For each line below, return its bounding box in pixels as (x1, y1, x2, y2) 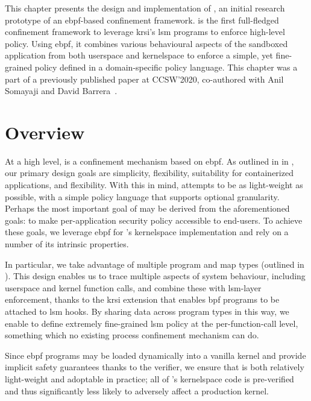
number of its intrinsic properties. (5, 238, 129, 250)
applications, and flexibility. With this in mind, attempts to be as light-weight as (5, 178, 303, 191)
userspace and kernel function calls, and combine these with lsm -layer (5, 281, 262, 294)
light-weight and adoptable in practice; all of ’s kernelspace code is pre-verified (5, 372, 294, 385)
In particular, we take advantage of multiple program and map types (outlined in (5, 257, 304, 270)
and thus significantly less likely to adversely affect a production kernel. (5, 384, 269, 397)
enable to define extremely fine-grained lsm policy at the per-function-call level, (5, 317, 298, 329)
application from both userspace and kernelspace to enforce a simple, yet (5, 49, 273, 62)
